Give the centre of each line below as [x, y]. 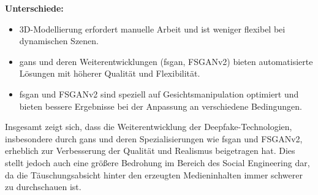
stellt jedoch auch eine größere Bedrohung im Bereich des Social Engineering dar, [157, 162]
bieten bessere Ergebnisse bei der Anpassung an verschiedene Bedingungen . [161, 106]
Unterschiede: [34, 8]
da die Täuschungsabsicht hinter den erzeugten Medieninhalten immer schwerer [154, 174]
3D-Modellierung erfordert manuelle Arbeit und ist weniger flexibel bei [152, 29]
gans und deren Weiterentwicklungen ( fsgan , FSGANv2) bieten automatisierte [166, 61]
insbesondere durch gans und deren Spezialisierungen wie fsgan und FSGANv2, [154, 138]
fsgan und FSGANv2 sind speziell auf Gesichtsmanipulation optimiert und [159, 94]
